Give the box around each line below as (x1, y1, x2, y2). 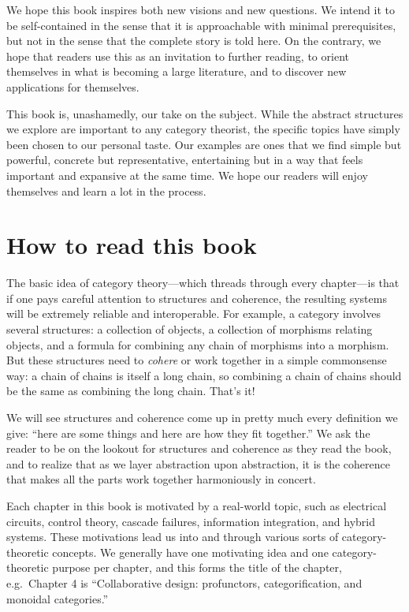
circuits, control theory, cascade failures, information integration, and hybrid (6, 513, 376, 529)
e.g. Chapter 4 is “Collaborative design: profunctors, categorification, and (6, 574, 363, 591)
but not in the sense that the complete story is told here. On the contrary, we (6, 32, 381, 49)
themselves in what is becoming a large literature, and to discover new (6, 63, 347, 80)
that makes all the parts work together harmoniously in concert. (6, 471, 316, 487)
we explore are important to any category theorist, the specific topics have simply (6, 121, 400, 137)
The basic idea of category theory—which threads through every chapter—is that (6, 274, 400, 291)
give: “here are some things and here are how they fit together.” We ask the (6, 424, 370, 441)
